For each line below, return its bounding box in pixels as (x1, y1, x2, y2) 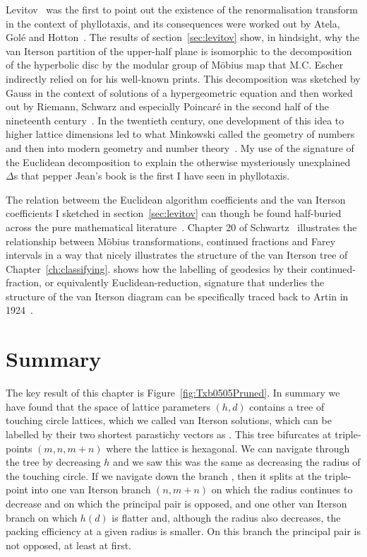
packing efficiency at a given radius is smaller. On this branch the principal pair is (6, 524, 361, 539)
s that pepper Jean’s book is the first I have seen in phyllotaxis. (13, 168, 290, 183)
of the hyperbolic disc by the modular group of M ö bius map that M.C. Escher (6, 57, 344, 72)
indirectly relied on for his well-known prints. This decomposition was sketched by (6, 71, 361, 86)
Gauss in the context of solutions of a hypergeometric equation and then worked (6, 85, 353, 100)
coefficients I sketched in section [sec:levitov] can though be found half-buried (6, 206, 342, 221)
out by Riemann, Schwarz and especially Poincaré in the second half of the (6, 99, 329, 114)
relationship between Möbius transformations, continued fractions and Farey (6, 233, 336, 248)
